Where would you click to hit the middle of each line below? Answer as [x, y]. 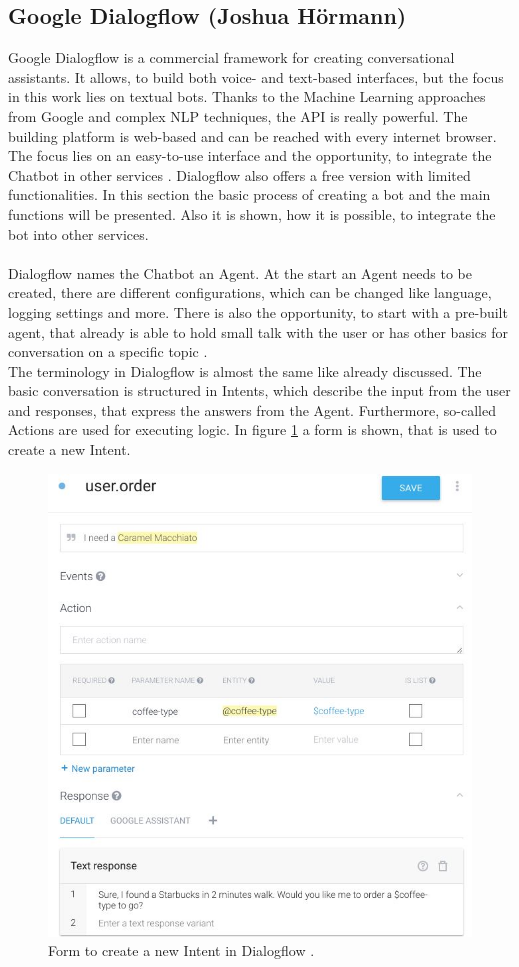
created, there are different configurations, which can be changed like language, [250, 292]
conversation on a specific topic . [108, 351]
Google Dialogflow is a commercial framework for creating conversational [231, 57]
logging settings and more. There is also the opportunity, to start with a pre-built [258, 311]
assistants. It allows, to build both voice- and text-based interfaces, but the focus [256, 76]
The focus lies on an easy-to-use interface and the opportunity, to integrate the [250, 155]
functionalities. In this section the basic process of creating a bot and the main [249, 194]
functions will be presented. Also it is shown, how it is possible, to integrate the [252, 213]
